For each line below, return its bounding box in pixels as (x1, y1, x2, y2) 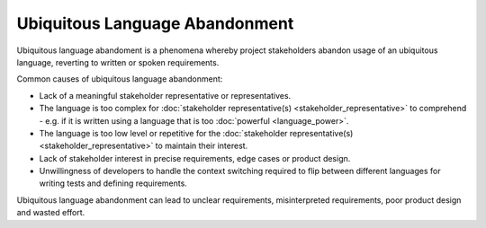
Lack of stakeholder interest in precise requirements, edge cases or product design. (39, 153, 351, 163)
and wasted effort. (16, 207, 85, 218)
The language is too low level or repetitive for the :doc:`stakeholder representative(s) (39, 127, 354, 138)
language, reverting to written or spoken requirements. (16, 57, 220, 67)
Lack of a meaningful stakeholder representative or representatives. (39, 90, 292, 101)
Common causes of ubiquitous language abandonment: (16, 74, 223, 84)
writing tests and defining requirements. (39, 178, 188, 189)
